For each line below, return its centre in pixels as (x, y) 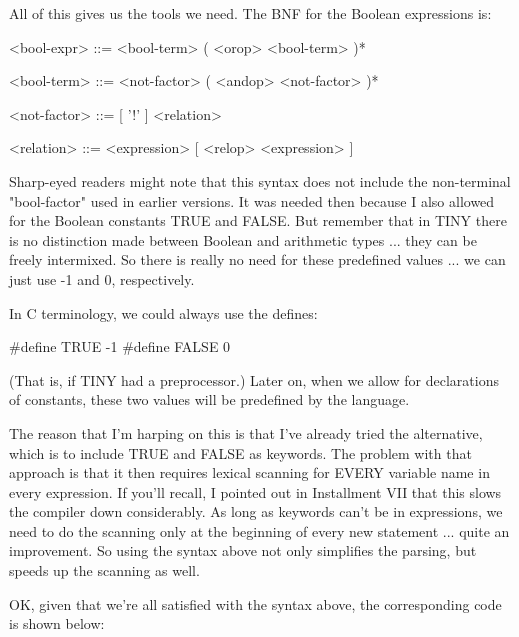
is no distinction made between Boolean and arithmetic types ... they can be (243, 239)
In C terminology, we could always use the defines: (163, 312)
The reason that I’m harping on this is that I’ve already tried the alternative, (246, 432)
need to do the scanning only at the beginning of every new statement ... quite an (259, 530)
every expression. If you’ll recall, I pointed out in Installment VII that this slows (255, 491)
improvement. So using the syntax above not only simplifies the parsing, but (243, 550)
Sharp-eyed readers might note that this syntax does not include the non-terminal (260, 180)
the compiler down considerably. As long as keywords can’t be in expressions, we (256, 511)
